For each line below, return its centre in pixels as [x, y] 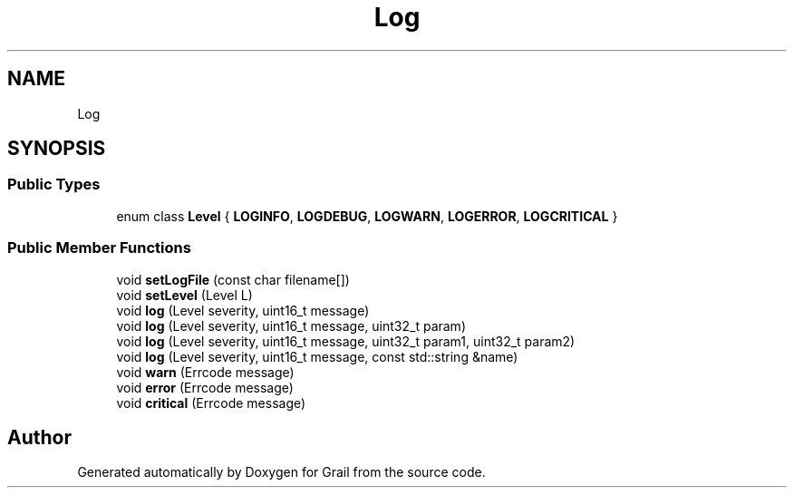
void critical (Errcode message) [211, 403]
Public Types [54, 184]
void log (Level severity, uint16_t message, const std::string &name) [317, 356]
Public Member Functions [99, 248]
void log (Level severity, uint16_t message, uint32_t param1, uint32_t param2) [346, 341]
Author [39, 437]
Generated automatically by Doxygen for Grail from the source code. [281, 472]
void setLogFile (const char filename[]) [233, 279]
